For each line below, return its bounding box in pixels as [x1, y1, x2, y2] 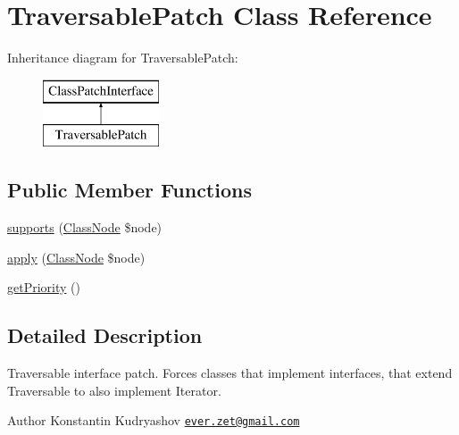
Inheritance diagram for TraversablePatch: [7, 48, 238, 67]
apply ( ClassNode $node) [7, 247, 146, 266]
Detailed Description [7, 322, 203, 349]
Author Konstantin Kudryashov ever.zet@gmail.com [7, 411, 300, 430]
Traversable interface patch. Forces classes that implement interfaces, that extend [7, 364, 453, 382]
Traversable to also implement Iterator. [7, 381, 221, 399]
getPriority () [7, 278, 80, 297]
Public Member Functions [7, 176, 252, 204]
